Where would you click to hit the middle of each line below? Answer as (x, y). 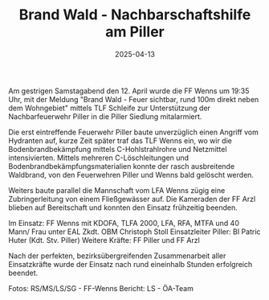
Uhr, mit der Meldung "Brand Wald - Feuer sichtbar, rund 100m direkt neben (134, 99)
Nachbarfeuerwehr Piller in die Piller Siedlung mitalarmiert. (105, 116)
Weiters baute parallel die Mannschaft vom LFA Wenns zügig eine (117, 190)
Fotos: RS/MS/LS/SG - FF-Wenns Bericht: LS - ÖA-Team (101, 288)
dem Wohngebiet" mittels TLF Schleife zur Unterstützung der (110, 108)
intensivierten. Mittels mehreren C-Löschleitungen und (99, 158)
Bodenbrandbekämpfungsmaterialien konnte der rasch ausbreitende (122, 166)
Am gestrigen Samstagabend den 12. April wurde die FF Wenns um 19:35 (129, 91)
